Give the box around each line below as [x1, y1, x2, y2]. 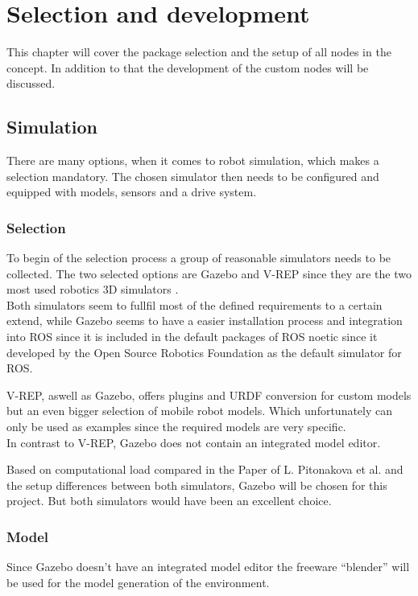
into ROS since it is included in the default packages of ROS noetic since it [6, 328, 378, 345]
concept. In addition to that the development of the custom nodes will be [6, 59, 369, 76]
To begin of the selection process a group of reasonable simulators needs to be [6, 249, 391, 266]
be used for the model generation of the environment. [6, 573, 270, 590]
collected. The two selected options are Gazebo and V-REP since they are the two [6, 265, 412, 282]
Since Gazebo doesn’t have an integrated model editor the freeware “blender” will [6, 558, 410, 575]
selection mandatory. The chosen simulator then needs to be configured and [6, 167, 379, 184]
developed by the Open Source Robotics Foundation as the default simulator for [6, 343, 402, 360]
